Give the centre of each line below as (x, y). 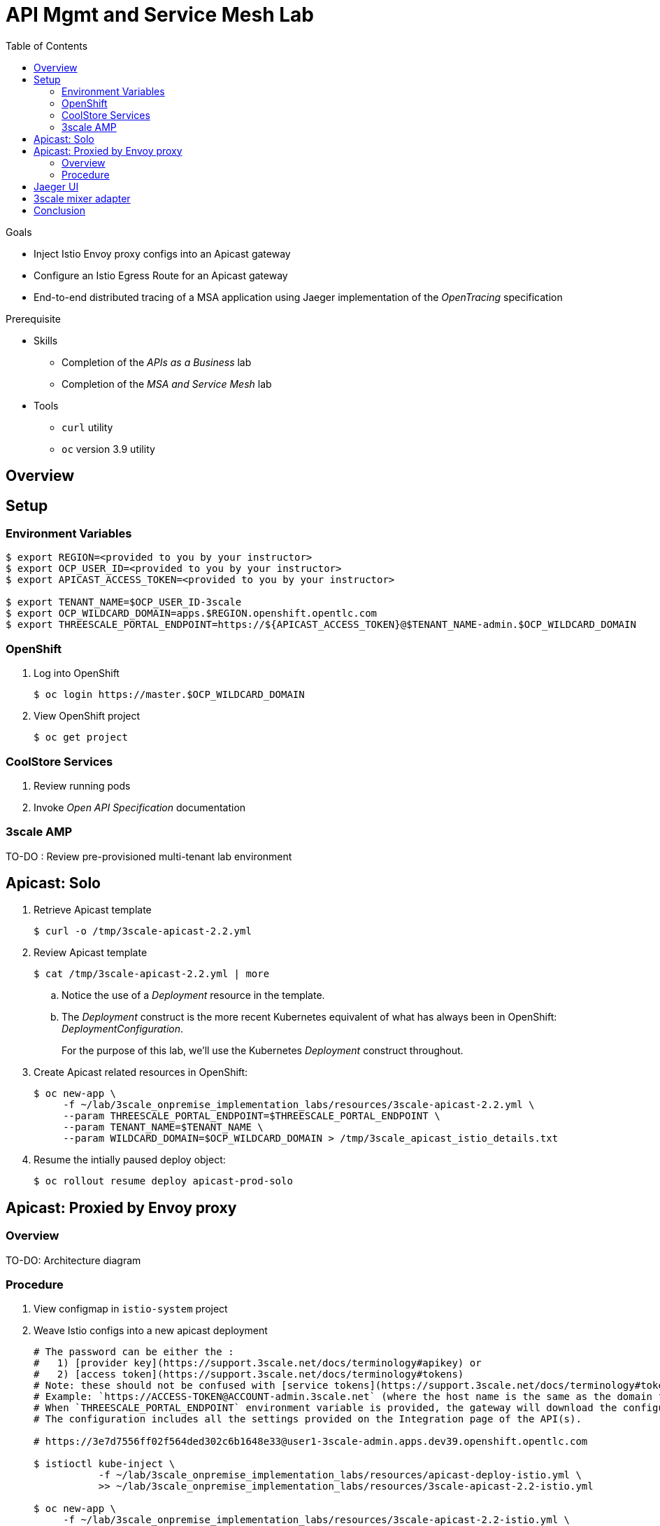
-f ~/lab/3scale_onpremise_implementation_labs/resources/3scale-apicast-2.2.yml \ (299, 1105)
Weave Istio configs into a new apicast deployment (151, 1331)
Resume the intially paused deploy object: (130, 1160)
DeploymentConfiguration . (123, 1029)
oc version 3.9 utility (108, 449)
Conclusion (60, 210)
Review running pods (82, 785)
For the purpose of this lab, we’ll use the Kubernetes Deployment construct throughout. (263, 1051)
